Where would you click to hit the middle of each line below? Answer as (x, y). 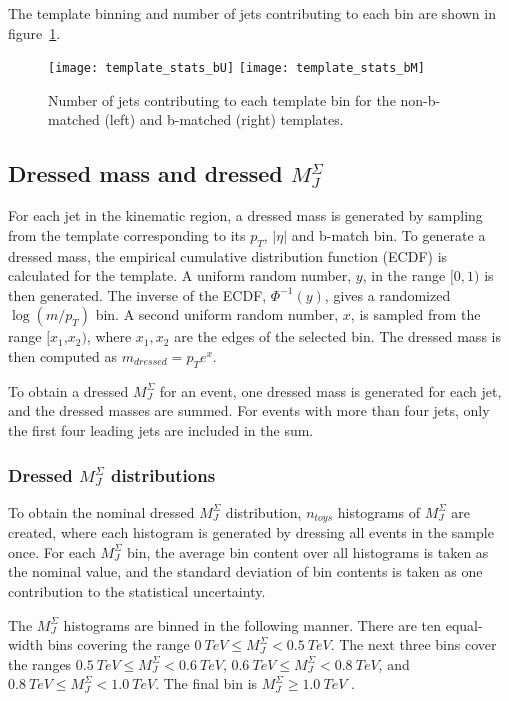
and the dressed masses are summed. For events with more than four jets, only (249, 410)
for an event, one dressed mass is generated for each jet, (330, 390)
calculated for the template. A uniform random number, (180, 275)
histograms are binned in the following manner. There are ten (252, 624)
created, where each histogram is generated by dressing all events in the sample (251, 532)
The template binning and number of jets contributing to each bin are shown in (252, 13)
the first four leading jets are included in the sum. (161, 429)
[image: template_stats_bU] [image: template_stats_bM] (236, 68)
